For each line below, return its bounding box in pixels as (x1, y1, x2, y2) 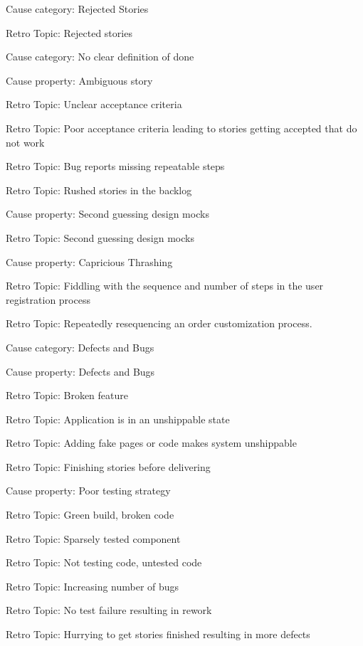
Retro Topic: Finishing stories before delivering (6, 459, 211, 474)
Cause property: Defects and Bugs (6, 364, 155, 378)
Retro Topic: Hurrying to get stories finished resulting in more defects (6, 627, 310, 642)
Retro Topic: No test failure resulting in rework (6, 603, 212, 618)
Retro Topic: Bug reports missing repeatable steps (6, 159, 225, 174)
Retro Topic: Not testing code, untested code (6, 555, 202, 570)
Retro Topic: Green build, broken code (6, 507, 174, 522)
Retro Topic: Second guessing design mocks (6, 230, 194, 245)
